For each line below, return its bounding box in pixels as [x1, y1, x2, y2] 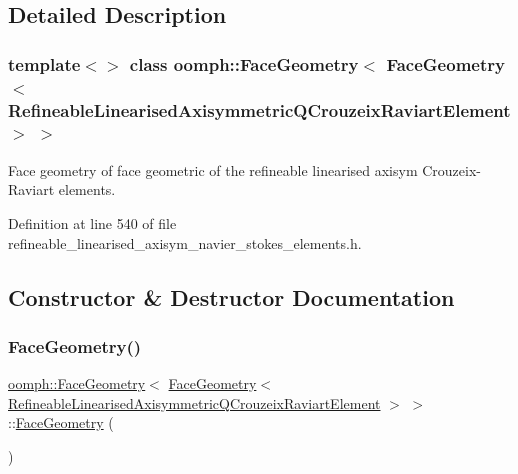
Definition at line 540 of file [8, 212, 177, 233]
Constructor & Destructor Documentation [8, 281, 455, 312]
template [8, 51, 81, 76]
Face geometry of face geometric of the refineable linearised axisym [8, 159, 418, 180]
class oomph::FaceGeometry [129, 51, 359, 76]
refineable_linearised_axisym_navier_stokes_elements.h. [8, 232, 362, 253]
